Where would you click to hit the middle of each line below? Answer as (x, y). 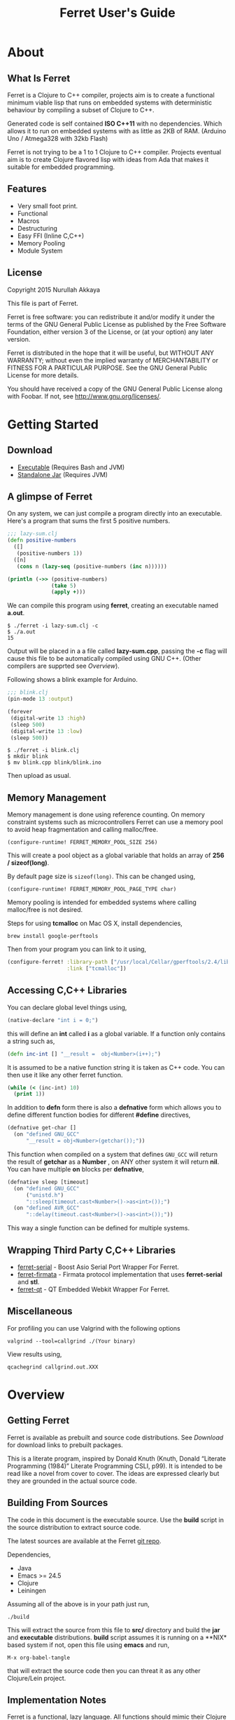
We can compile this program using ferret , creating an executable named (113, 605)
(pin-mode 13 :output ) (40, 699)
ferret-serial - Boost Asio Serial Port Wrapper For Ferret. (98, 1267)
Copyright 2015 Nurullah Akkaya (54, 290)
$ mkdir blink (28, 757)
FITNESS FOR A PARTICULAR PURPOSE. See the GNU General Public (107, 368)
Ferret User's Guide (117, 13)
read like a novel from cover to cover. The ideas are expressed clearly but (113, 1473)
